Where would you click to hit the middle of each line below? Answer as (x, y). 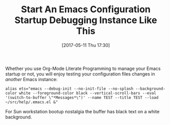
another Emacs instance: (31, 79)
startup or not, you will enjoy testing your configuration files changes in (80, 74)
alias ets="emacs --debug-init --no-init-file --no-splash (69, 89)
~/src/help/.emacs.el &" (32, 102)
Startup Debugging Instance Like (86, 20)
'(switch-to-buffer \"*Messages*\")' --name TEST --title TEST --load (82, 97)
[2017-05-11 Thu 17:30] (86, 45)
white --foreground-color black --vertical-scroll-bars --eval (88, 93)
